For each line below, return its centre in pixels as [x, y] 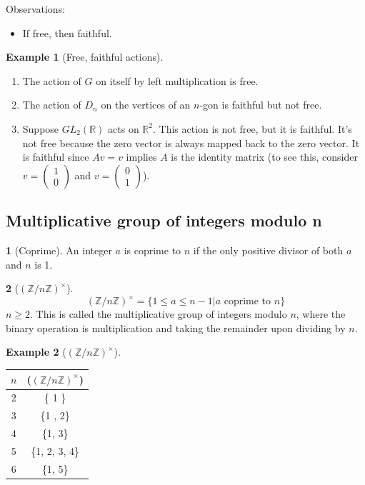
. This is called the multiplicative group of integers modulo [159, 314]
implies [141, 157]
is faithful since [56, 157]
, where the [321, 314]
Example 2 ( [36, 352]
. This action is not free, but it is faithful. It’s [252, 128]
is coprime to [152, 250]
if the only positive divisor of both [268, 250]
